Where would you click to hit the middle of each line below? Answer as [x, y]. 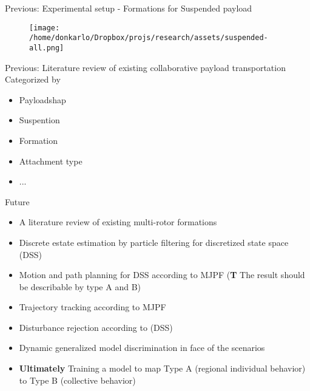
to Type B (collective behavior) [77, 380]
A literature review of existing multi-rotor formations [118, 222]
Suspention [39, 120]
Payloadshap [42, 99]
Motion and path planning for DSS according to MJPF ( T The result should [162, 275]
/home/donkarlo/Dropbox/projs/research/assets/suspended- [149, 38]
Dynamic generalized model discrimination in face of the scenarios [142, 348]
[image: [45, 28]
